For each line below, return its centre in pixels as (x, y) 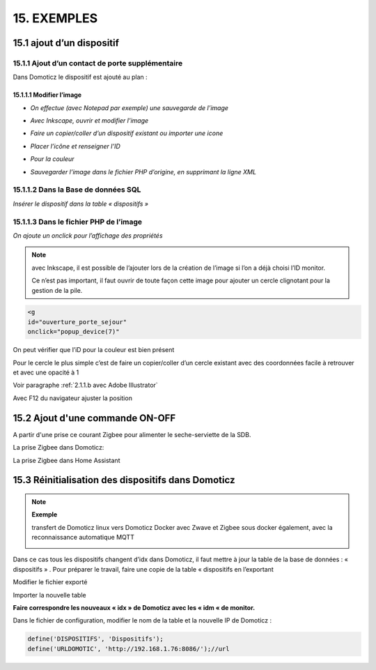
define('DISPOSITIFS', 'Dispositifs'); (95, 639)
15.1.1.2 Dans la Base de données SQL (77, 190)
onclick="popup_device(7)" (73, 332)
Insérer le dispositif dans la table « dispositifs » (81, 204)
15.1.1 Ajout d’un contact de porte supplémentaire (98, 63)
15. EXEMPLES (55, 18)
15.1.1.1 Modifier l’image (47, 95)
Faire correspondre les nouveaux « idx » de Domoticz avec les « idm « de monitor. (134, 608)
